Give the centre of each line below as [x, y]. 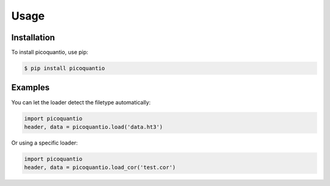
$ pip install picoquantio [64, 68]
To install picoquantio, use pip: [50, 52]
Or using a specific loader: [45, 143]
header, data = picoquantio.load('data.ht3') [94, 127]
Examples [31, 88]
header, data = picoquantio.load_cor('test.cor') [100, 167]
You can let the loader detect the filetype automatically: [81, 102]
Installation [33, 38]
